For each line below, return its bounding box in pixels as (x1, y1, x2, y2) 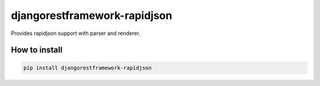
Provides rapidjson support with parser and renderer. (11, 30, 140, 37)
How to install (11, 45, 63, 55)
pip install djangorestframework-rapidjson (23, 64, 152, 71)
